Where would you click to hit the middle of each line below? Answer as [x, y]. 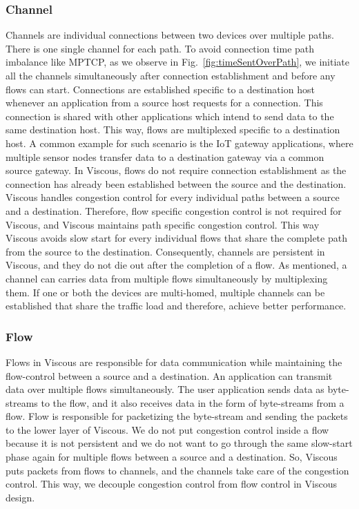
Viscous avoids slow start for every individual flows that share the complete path [176, 238]
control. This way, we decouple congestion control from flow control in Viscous [171, 484]
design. [20, 497]
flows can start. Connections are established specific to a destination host [160, 89]
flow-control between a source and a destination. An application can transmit [169, 375]
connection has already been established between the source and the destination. [176, 183]
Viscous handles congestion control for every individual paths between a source [173, 197]
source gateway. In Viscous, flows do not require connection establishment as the [176, 170]
